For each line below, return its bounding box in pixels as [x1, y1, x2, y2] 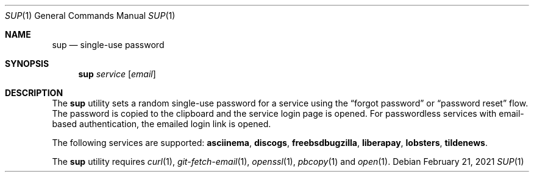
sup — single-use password [52, 40, 165, 50]
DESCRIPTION [5, 88, 63, 98]
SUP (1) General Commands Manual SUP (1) [5, 10, 176, 21]
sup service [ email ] [78, 69, 156, 79]
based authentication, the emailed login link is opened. [52, 119, 271, 129]
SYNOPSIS [5, 58, 49, 69]
